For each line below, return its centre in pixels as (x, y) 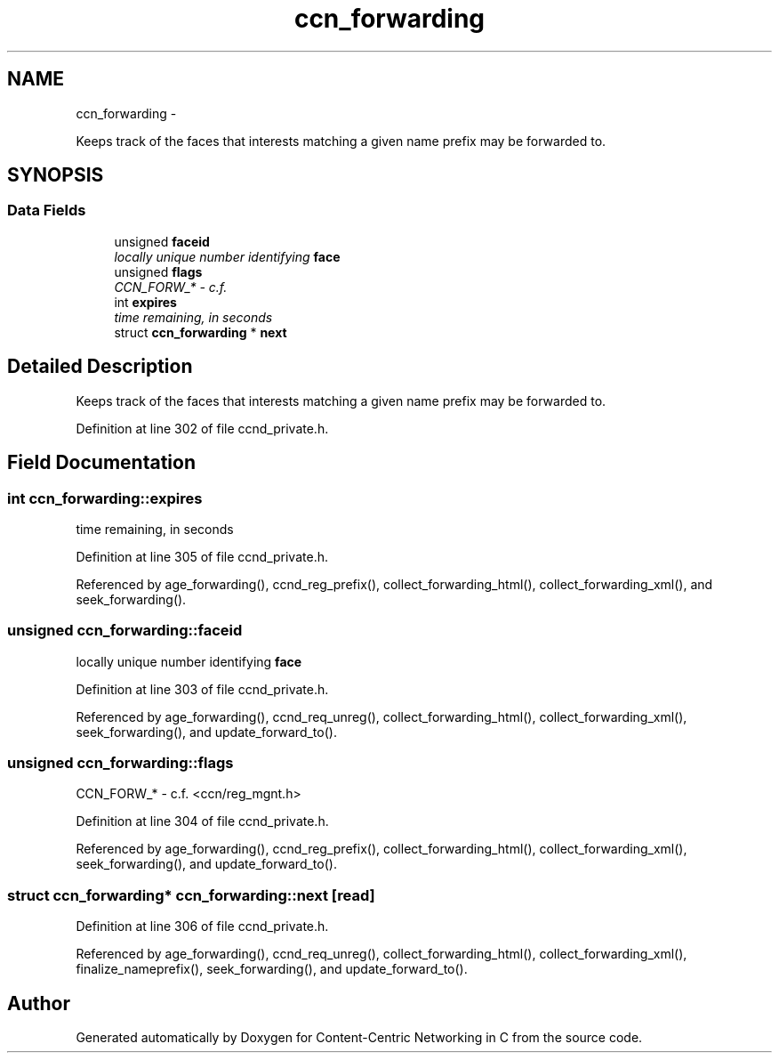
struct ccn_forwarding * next (201, 332)
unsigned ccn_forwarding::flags (120, 763)
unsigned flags (158, 271)
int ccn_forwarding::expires (105, 498)
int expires (145, 302)
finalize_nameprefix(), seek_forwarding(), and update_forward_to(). (272, 969)
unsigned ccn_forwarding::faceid (125, 631)
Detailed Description (100, 367)
